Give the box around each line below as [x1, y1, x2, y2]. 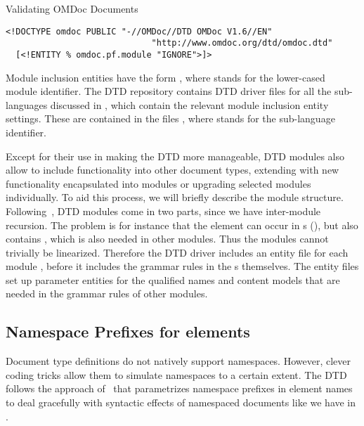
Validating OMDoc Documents [6, 1, 138, 15]
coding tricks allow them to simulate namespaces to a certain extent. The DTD [6, 367, 347, 382]
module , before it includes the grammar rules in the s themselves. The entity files [6, 259, 359, 273]
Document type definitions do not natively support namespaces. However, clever [6, 354, 351, 368]
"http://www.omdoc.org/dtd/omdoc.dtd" [151, 38, 333, 49]
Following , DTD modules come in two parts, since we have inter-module [6, 203, 321, 218]
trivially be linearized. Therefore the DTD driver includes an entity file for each [6, 245, 349, 259]
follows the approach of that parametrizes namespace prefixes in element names [6, 381, 353, 396]
